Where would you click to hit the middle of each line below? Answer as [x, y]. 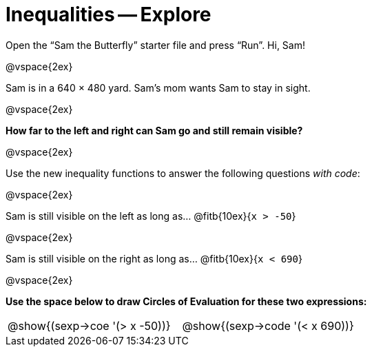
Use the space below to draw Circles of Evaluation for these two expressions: [186, 301]
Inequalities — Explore [108, 14]
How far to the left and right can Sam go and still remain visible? [154, 130]
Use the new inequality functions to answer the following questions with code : [183, 173]
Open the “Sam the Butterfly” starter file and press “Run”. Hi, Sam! [155, 45]
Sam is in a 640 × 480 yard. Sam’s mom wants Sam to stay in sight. [158, 87]
